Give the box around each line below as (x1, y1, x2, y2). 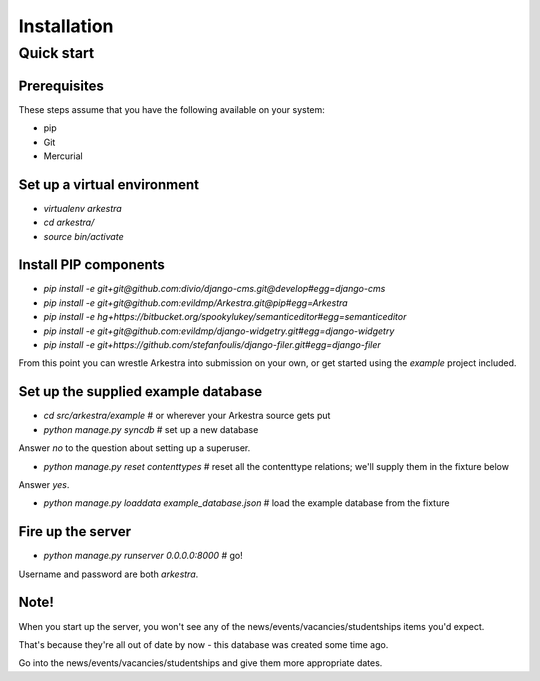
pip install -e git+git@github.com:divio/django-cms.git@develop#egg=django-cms (43, 283, 386, 295)
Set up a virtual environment (18, 176, 200, 193)
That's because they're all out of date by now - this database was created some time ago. (18, 638, 389, 650)
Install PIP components (18, 256, 165, 274)
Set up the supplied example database (18, 383, 263, 400)
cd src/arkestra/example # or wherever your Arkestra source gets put (43, 410, 331, 422)
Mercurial (43, 150, 84, 162)
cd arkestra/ (43, 216, 95, 229)
